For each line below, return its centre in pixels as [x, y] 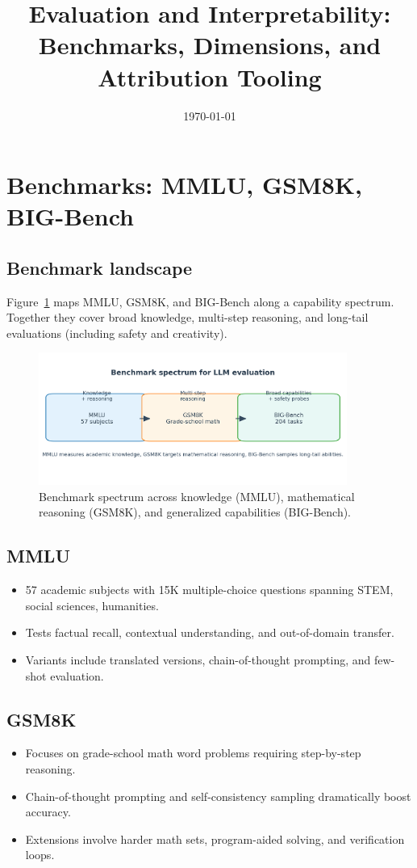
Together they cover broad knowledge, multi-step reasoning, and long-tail [188, 317]
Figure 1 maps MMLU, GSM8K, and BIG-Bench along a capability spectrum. [200, 301]
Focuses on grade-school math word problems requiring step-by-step [193, 753]
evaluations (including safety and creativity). [117, 333]
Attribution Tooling [210, 76]
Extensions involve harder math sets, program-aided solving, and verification [215, 839]
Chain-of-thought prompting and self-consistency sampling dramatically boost [218, 796]
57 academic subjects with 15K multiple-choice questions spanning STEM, [209, 590]
